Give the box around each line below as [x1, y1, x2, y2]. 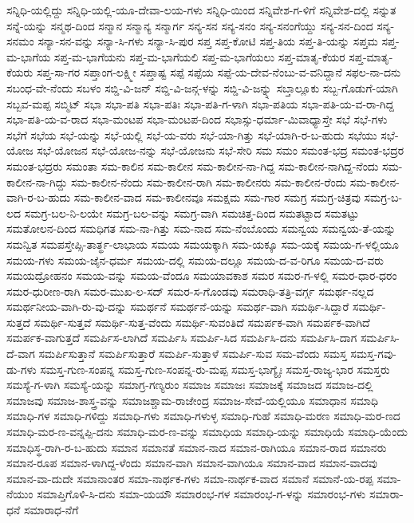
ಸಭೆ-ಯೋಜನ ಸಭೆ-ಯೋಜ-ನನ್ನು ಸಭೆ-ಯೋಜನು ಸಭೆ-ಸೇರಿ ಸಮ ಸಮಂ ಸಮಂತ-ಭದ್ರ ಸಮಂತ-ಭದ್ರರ [37, 142, 404, 159]
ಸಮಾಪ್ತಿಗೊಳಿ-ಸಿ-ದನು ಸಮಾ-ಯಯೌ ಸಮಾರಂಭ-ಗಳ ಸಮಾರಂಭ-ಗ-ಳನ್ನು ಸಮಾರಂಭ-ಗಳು [37, 486, 366, 502]
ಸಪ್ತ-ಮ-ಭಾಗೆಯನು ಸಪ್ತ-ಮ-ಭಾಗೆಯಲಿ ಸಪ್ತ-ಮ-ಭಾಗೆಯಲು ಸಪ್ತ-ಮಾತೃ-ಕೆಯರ [53, 48, 345, 65]
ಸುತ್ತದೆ [6, 313, 31, 330]
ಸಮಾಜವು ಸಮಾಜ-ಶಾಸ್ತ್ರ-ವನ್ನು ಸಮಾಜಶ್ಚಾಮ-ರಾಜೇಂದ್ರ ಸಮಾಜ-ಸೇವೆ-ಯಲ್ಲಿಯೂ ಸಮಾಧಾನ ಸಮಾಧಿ [6, 391, 378, 408]
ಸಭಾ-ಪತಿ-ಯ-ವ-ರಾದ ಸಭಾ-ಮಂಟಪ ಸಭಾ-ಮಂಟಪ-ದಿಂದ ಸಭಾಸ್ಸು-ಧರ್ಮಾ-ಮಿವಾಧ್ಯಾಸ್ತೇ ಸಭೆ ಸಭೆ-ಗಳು [6, 111, 388, 128]
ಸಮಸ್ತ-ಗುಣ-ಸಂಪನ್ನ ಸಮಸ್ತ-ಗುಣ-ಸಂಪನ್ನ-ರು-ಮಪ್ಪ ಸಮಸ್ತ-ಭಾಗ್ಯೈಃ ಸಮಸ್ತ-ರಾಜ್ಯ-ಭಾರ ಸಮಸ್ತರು [40, 360, 390, 377]
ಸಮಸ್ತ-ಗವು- [350, 345, 396, 362]
